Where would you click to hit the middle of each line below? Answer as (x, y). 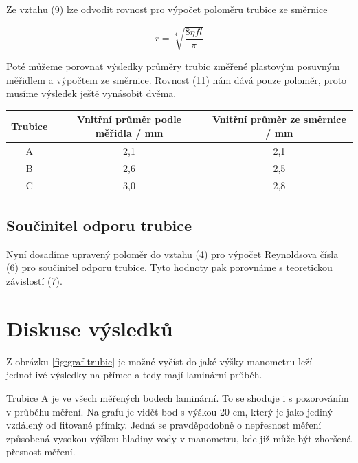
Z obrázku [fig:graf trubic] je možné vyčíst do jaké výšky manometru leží (159, 361)
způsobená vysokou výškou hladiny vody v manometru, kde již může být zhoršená (179, 438)
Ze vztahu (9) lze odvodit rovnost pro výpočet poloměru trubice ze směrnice (167, 9)
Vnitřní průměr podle (129, 119)
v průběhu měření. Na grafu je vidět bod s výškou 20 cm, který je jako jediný (169, 411)
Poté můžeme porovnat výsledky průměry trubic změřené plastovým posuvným (173, 66)
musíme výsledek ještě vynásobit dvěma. (91, 93)
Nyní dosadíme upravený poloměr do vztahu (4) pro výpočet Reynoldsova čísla (172, 254)
